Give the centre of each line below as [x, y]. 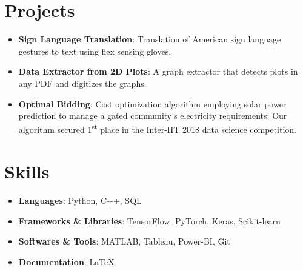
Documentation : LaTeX [66, 261]
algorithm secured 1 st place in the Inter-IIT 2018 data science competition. [157, 129]
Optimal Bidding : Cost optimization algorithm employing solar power [152, 103]
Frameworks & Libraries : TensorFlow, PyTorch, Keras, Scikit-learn [149, 221]
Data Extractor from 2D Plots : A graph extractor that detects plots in [158, 71]
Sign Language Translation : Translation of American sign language [150, 39]
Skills [27, 171]
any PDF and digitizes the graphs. [82, 83]
